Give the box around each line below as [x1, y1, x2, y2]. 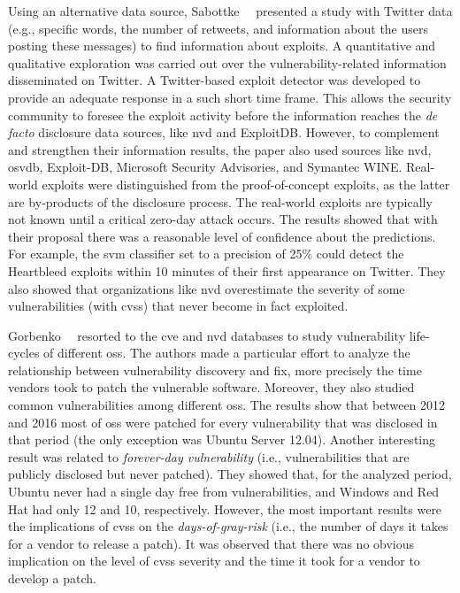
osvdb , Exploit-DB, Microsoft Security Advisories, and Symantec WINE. [8, 158, 402, 176]
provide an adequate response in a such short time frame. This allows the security [8, 88, 452, 106]
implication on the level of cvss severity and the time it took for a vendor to [8, 551, 420, 570]
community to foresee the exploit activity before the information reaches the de [8, 105, 438, 124]
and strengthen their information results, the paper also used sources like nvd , [8, 140, 432, 158]
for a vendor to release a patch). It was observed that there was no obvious [8, 534, 415, 552]
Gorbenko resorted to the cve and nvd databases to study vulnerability [8, 326, 406, 344]
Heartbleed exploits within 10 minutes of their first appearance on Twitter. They [8, 261, 446, 280]
